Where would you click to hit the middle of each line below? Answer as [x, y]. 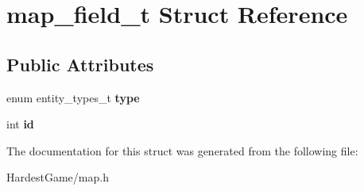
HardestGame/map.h [58, 177]
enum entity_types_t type [73, 97]
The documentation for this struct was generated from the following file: [182, 150]
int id [20, 124]
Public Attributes [80, 64]
